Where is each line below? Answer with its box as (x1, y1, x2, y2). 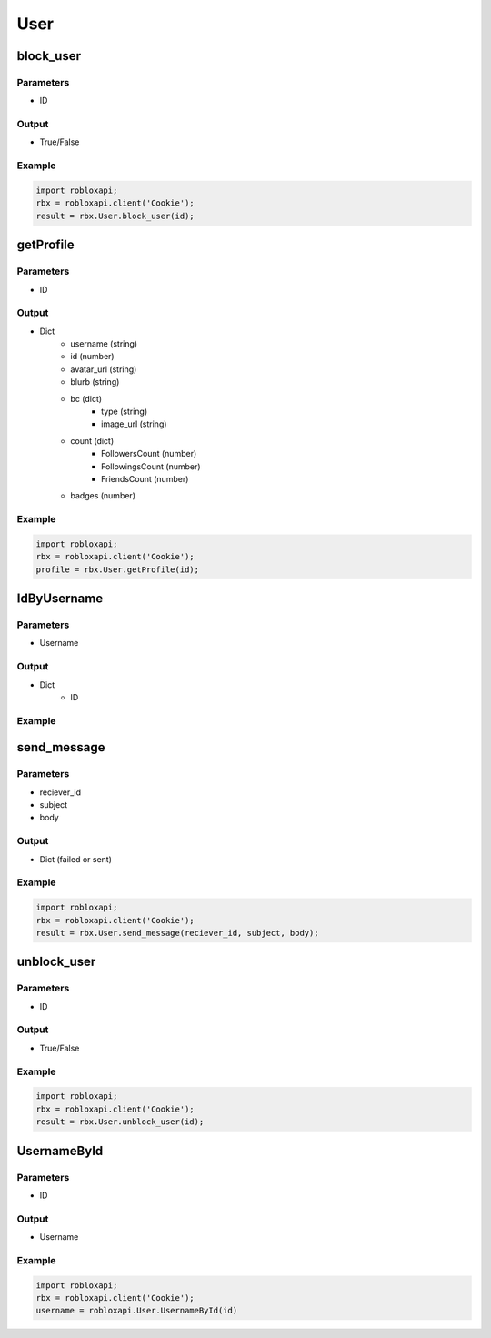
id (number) (70, 351, 115, 362)
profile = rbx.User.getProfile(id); (35, 564, 200, 575)
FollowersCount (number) (101, 448, 197, 459)
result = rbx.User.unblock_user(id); (35, 1117, 205, 1127)
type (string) (101, 406, 148, 417)
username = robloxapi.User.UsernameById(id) (35, 1305, 238, 1316)
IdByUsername (16, 591, 104, 607)
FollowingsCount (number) (101, 460, 201, 472)
